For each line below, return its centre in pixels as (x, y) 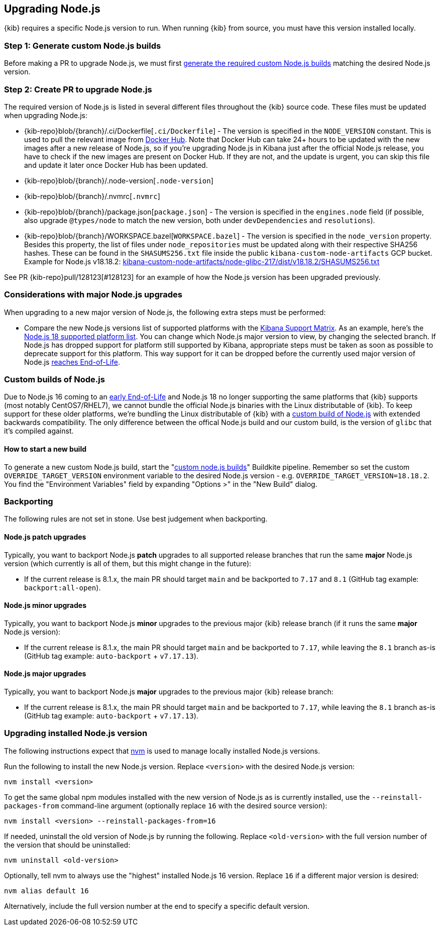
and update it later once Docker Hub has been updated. (116, 165)
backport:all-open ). (63, 587)
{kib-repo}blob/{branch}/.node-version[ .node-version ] (119, 180)
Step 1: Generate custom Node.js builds (83, 45)
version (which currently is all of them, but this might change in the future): (128, 563)
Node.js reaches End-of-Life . (72, 362)
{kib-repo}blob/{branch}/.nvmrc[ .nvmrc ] (92, 196)
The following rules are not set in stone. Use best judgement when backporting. (136, 519)
